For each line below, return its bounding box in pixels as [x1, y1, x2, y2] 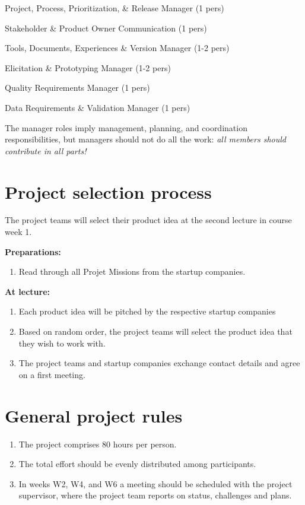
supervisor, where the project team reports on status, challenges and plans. [18, 489, 292, 501]
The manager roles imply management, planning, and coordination [5, 121, 247, 134]
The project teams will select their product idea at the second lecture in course [5, 214, 292, 226]
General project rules [5, 403, 183, 427]
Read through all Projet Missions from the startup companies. [18, 265, 246, 278]
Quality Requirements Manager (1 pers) [5, 81, 150, 94]
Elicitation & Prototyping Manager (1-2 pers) [5, 61, 171, 74]
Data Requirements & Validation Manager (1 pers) [5, 101, 190, 113]
